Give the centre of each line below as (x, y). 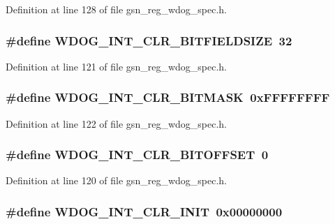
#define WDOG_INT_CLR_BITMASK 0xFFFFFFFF (168, 97)
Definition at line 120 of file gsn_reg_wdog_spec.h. (116, 180)
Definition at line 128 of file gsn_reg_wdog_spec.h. (116, 9)
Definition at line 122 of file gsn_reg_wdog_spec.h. (116, 123)
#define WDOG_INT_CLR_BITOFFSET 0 (137, 155)
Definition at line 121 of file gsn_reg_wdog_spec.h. (116, 66)
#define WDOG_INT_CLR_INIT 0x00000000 (144, 211)
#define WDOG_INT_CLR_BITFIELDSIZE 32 (149, 40)
